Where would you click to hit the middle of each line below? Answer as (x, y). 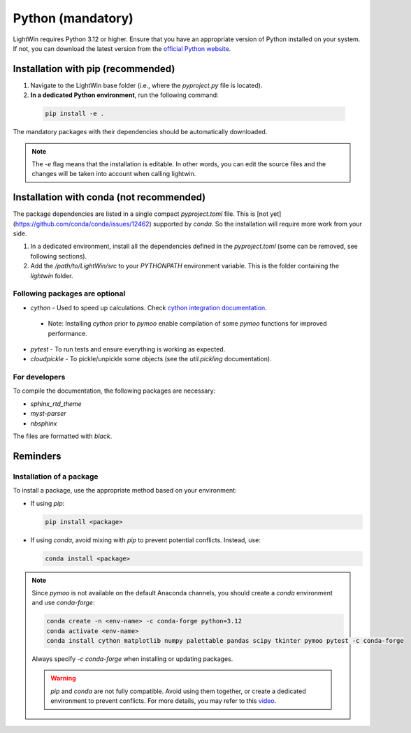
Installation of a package (56, 477)
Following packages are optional (69, 293)
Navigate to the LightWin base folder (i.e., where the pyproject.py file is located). (146, 85)
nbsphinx (44, 423)
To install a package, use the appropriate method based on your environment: (125, 491)
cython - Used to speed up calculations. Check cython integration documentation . (149, 307)
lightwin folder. (52, 275)
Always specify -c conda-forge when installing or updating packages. (132, 659)
